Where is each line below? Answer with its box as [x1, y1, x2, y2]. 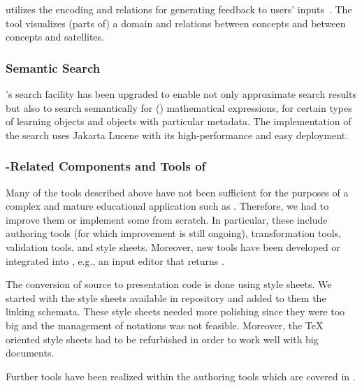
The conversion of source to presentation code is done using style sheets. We [6, 277, 332, 292]
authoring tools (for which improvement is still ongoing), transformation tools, [6, 226, 342, 240]
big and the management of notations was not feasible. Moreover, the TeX [6, 317, 324, 332]
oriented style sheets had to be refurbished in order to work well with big [6, 331, 319, 346]
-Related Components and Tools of [6, 157, 206, 175]
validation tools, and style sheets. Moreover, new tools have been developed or [6, 239, 340, 254]
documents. [6, 345, 55, 360]
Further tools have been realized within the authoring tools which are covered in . [6, 368, 356, 383]
